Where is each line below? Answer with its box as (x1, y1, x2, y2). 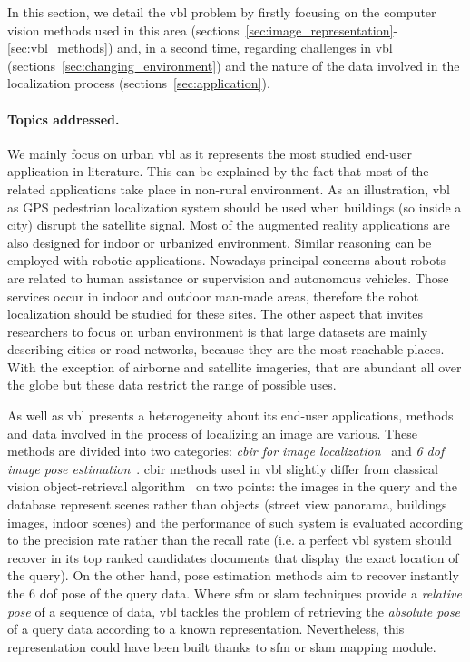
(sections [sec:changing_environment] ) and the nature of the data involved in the (7, 55, 460, 74)
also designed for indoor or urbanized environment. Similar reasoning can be (7, 232, 432, 252)
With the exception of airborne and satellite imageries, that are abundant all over (7, 357, 462, 376)
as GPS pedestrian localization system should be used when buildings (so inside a (7, 197, 462, 216)
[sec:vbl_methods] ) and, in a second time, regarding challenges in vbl (7, 38, 393, 57)
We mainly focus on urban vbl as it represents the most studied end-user (7, 143, 412, 163)
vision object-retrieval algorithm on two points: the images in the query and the (7, 477, 457, 496)
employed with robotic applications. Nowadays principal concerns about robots (7, 251, 446, 270)
